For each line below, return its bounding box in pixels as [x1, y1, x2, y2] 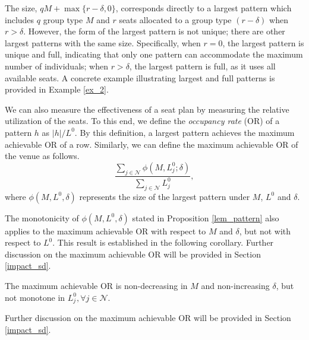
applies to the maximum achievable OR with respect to [5, 224, 206, 237]
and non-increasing [201, 279, 270, 292]
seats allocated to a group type [119, 13, 232, 26]
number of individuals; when [5, 59, 108, 72]
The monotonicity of [5, 211, 79, 224]
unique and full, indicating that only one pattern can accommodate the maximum [5, 48, 303, 61]
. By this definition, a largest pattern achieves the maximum [74, 126, 295, 138]
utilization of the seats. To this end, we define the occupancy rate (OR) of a [5, 115, 280, 127]
